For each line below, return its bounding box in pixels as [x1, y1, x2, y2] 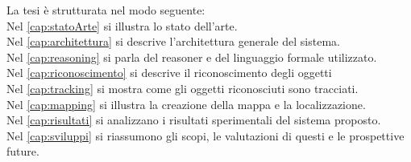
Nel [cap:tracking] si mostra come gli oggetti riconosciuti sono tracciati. [6, 79, 359, 96]
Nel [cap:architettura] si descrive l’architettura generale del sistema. [6, 33, 340, 50]
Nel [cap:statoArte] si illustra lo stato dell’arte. [6, 17, 238, 34]
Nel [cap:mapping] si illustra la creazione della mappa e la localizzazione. [6, 95, 366, 112]
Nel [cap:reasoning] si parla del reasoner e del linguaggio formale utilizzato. [6, 48, 377, 65]
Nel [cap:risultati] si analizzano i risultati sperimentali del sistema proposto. [6, 111, 381, 128]
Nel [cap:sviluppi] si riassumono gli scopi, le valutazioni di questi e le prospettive [6, 127, 405, 144]
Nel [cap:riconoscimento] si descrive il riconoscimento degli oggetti [6, 64, 332, 81]
